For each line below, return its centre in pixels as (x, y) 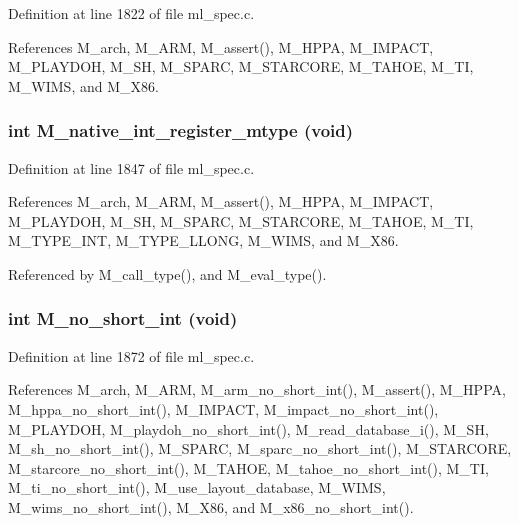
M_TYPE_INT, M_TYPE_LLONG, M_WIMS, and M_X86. (203, 240)
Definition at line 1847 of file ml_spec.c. (131, 167)
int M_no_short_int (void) (123, 318)
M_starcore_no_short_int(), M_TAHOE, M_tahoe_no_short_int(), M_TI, (248, 467)
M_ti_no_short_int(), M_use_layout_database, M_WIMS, (197, 487)
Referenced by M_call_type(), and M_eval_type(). (167, 273)
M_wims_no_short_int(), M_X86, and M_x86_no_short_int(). (211, 506)
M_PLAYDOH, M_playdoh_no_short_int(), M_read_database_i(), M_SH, (248, 428)
